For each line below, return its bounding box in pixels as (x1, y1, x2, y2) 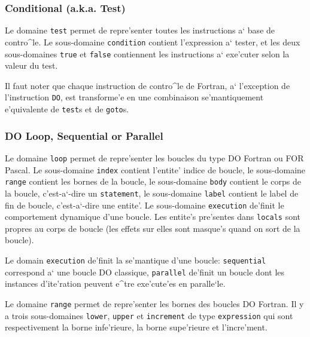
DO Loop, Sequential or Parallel (5, 128, 163, 143)
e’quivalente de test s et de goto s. (5, 103, 129, 115)
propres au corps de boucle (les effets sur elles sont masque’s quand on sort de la (5, 222, 300, 234)
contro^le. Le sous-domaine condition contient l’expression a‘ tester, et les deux (5, 35, 300, 48)
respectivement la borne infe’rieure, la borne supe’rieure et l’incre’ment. (5, 321, 268, 333)
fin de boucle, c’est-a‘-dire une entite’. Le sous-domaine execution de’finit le (5, 198, 284, 211)
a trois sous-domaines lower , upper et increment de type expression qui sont (5, 309, 293, 321)
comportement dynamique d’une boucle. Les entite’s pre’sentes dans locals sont (5, 210, 301, 223)
